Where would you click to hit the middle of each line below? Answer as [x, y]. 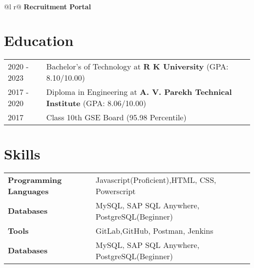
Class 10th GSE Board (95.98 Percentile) [116, 117]
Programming [35, 179]
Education [39, 40]
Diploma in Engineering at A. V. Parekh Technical [139, 91]
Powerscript [116, 191]
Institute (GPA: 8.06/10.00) [96, 103]
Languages [28, 191]
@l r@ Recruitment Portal [48, 6]
